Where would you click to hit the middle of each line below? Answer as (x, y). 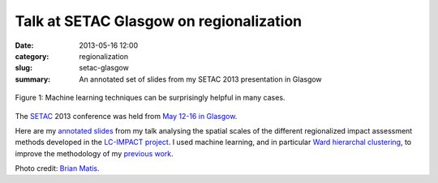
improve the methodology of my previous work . (94, 153)
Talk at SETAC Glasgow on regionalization (159, 21)
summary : (33, 79)
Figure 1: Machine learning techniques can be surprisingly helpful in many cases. (150, 98)
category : (32, 56)
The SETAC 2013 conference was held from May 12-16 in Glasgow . (126, 116)
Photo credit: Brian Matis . (58, 168)
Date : (24, 45)
